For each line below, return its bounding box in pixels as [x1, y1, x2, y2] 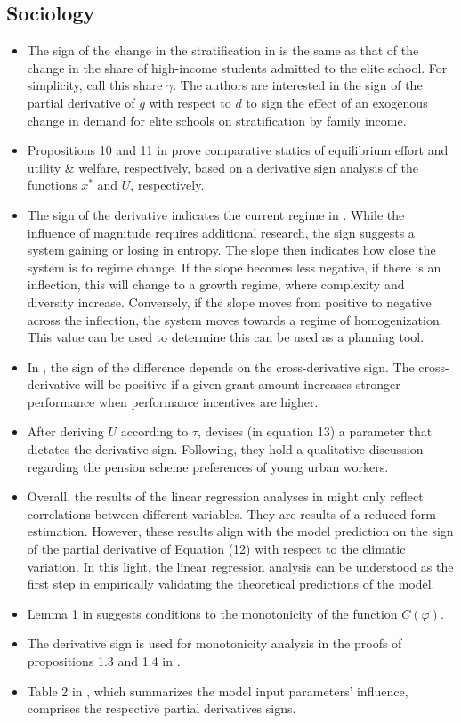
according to [120, 422, 189, 441]
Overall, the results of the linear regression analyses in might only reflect [27, 487, 424, 506]
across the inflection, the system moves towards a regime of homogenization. [27, 310, 443, 329]
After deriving [27, 422, 104, 441]
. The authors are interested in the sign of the [173, 76, 423, 94]
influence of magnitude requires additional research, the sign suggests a [27, 223, 415, 241]
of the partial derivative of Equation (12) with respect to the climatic [27, 540, 406, 558]
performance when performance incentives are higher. [27, 392, 319, 410]
